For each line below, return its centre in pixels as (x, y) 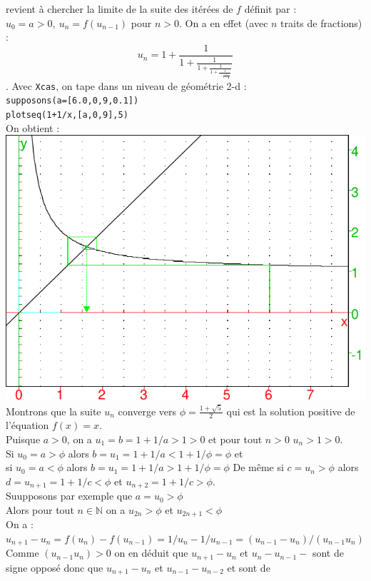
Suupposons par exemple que (69, 496)
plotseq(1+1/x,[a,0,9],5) (67, 115)
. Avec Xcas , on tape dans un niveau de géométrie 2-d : (126, 85)
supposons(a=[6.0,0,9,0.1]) (72, 101)
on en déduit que (151, 553)
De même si (258, 467)
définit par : (270, 9)
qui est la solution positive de (291, 411)
